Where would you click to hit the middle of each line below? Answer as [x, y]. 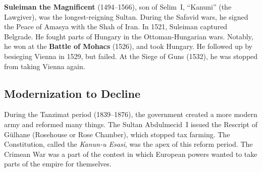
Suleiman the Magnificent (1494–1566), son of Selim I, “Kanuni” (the [118, 7]
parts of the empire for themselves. [58, 164]
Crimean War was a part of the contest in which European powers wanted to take [131, 154]
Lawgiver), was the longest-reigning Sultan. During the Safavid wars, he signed [126, 16]
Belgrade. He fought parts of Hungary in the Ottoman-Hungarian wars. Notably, [129, 36]
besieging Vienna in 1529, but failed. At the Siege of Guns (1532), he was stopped [131, 56]
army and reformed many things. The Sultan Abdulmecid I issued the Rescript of [131, 124]
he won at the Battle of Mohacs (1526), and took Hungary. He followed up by [128, 46]
